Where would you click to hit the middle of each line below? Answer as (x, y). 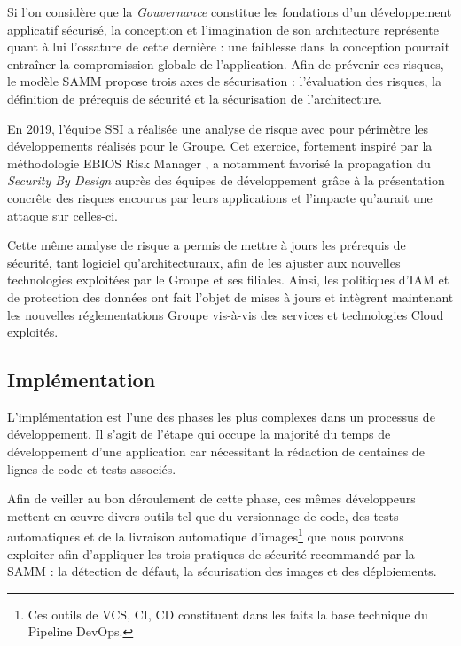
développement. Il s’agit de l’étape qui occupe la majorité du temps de (199, 434)
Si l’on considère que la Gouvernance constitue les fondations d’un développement (230, 12)
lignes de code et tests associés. (92, 468)
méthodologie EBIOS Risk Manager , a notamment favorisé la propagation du (219, 163)
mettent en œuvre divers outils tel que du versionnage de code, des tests (203, 515)
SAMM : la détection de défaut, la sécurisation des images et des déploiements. (222, 571)
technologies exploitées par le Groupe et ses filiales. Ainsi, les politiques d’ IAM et (228, 280)
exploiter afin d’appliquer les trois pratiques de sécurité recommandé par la (211, 553)
